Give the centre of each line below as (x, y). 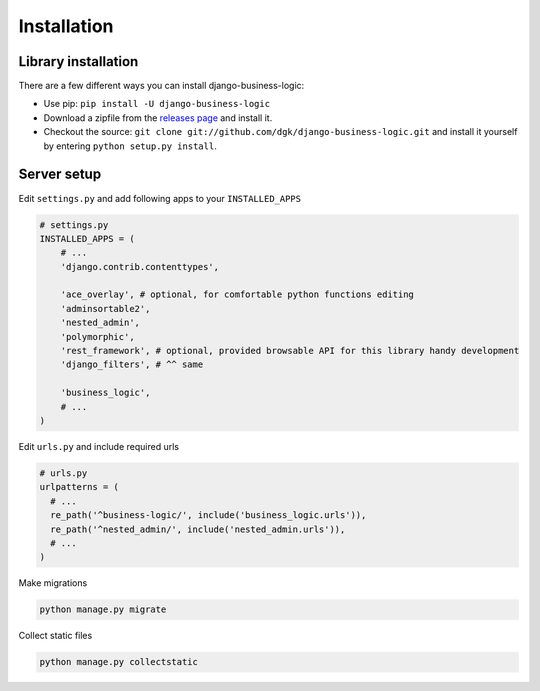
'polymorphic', (97, 336)
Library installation (78, 61)
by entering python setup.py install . (130, 146)
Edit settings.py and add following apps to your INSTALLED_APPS (160, 198)
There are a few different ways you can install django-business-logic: (161, 86)
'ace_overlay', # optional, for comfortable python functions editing (237, 294)
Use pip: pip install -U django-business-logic (156, 104)
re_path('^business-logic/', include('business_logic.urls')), (208, 515)
